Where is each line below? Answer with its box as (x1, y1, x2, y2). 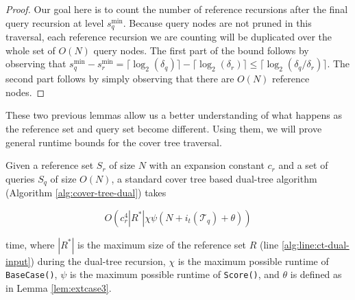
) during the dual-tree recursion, (30, 253, 166, 268)
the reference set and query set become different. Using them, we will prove (5, 122, 322, 136)
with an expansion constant (149, 158, 265, 172)
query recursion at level (5, 15, 104, 30)
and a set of (278, 158, 328, 172)
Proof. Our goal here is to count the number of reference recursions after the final (5, 2, 348, 16)
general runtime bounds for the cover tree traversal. (5, 135, 222, 149)
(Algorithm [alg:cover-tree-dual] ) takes (5, 185, 167, 200)
